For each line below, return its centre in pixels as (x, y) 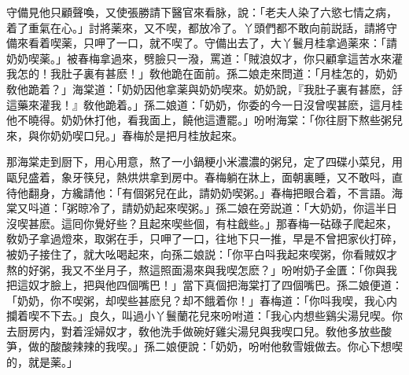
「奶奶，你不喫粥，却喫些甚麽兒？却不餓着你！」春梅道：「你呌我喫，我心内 (202, 300)
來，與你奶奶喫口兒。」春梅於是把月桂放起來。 (125, 135)
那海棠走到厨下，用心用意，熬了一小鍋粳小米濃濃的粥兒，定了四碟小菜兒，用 (204, 162)
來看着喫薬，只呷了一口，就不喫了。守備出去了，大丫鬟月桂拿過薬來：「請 (207, 43)
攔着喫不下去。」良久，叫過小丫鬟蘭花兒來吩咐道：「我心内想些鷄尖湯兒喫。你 (204, 316)
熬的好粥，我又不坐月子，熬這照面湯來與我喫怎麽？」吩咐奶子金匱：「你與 (196, 269)
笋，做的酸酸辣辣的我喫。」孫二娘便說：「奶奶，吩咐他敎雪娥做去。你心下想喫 (204, 346)
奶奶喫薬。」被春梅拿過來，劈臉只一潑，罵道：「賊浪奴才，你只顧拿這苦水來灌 (204, 58)
